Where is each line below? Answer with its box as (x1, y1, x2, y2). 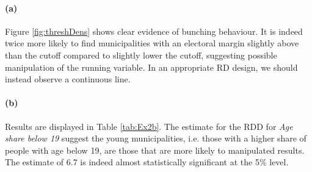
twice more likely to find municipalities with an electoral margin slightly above (5, 37, 299, 49)
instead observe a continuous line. (5, 73, 131, 85)
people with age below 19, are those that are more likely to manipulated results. (5, 143, 305, 156)
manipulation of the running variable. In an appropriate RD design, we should (5, 60, 298, 73)
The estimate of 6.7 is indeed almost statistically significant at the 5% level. (5, 156, 289, 168)
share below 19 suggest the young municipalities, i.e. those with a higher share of (5, 132, 307, 145)
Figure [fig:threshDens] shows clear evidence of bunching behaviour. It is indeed (5, 24, 303, 37)
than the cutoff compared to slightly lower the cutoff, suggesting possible (5, 48, 277, 61)
